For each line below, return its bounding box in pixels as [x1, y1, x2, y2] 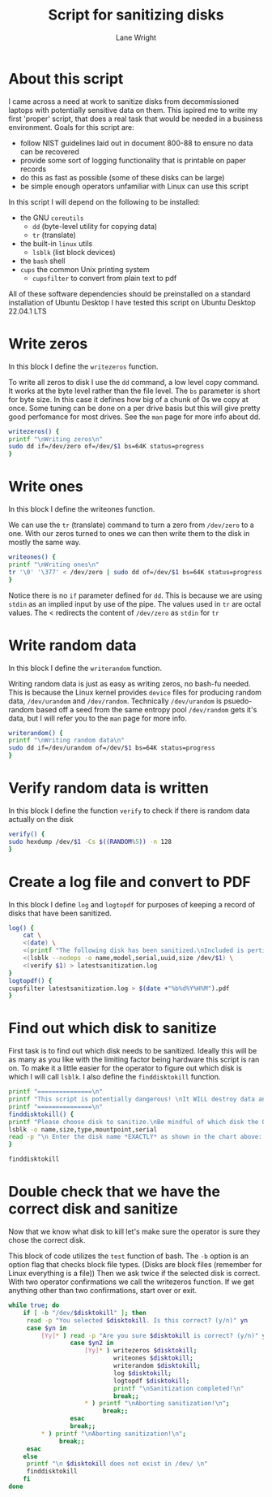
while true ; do [8, 1301, 60, 1309]
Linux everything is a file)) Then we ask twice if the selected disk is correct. [8, 1269, 261, 1278]
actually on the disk [8, 814, 74, 824]
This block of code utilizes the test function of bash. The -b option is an [8, 1251, 249, 1261]
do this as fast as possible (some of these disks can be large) [19, 172, 225, 182]
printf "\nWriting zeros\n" [8, 435, 104, 443]
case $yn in [26, 1324, 67, 1332]
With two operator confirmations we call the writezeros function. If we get [8, 1277, 255, 1287]
